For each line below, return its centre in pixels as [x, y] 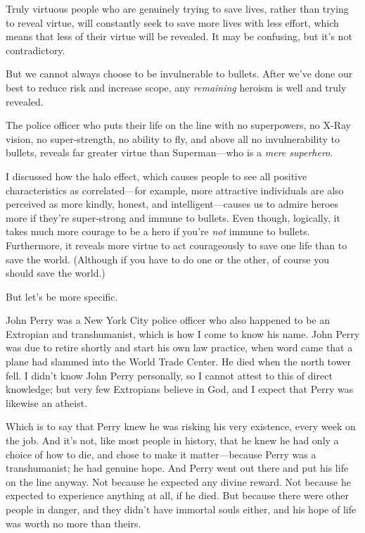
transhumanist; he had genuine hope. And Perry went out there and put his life [177, 468]
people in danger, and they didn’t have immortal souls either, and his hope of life [181, 509]
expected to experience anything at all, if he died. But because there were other [178, 495]
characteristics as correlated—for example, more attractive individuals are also [175, 190]
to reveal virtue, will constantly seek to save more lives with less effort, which [172, 22]
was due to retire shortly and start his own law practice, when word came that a [179, 347]
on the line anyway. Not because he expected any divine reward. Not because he [178, 481]
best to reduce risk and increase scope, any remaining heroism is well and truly [176, 87]
